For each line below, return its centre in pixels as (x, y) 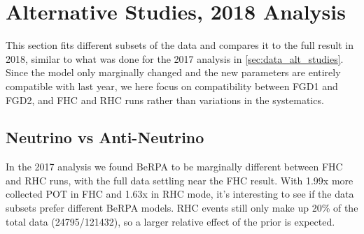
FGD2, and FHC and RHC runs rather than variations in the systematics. (165, 100)
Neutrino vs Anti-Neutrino (105, 137)
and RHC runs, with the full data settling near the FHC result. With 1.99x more (180, 180)
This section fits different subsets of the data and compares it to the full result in (180, 45)
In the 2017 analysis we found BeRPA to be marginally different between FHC (174, 167)
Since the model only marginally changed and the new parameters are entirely (173, 72)
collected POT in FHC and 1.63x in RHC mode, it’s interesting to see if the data (180, 194)
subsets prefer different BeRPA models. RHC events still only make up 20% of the (182, 208)
